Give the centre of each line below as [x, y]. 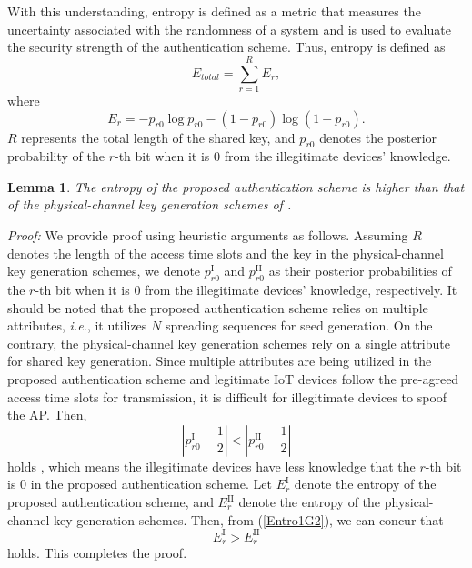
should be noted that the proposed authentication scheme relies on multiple [218, 307]
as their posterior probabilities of [360, 271]
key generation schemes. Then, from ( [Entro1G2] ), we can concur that [248, 519]
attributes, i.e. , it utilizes [77, 325]
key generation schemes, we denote [104, 271]
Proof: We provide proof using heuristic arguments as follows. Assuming [208, 235]
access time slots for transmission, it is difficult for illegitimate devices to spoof [227, 396]
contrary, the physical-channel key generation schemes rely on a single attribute [229, 343]
